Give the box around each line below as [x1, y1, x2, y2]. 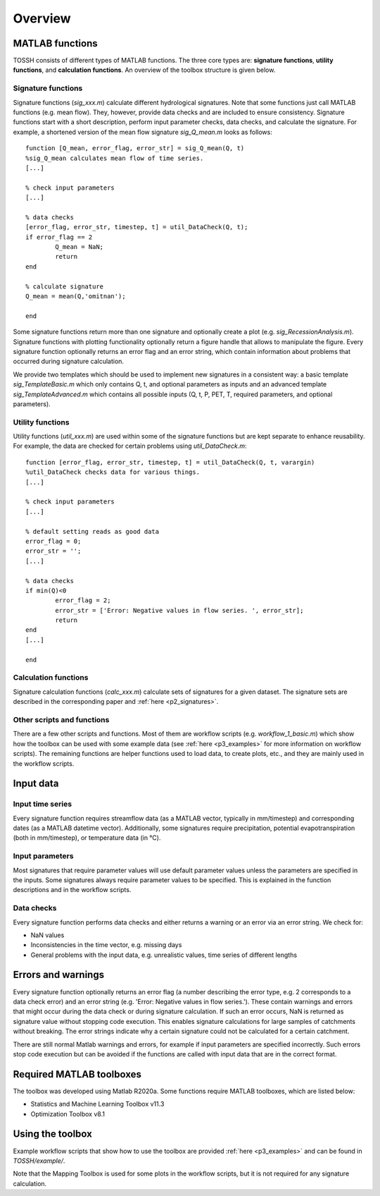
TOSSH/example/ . [13, 1157, 65, 1165]
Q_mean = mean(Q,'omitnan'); [25, 293, 126, 300]
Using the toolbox [13, 1128, 93, 1140]
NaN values [30, 931, 65, 939]
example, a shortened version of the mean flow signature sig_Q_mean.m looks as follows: [13, 128, 272, 136]
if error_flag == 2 [25, 233, 93, 241]
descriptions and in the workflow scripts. [13, 886, 132, 894]
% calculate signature [25, 282, 104, 291]
